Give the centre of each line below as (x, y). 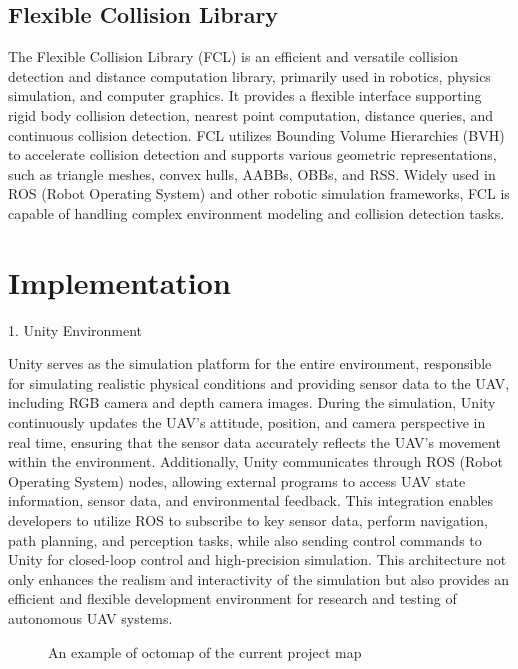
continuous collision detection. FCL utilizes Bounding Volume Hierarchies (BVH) (256, 134)
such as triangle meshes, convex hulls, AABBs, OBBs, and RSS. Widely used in (252, 173)
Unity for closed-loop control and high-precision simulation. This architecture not (257, 559)
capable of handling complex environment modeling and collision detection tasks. (256, 212)
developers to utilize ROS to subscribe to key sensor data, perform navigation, (248, 520)
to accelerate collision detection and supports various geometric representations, (252, 154)
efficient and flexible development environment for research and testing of (232, 598)
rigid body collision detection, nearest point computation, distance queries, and (251, 114)
